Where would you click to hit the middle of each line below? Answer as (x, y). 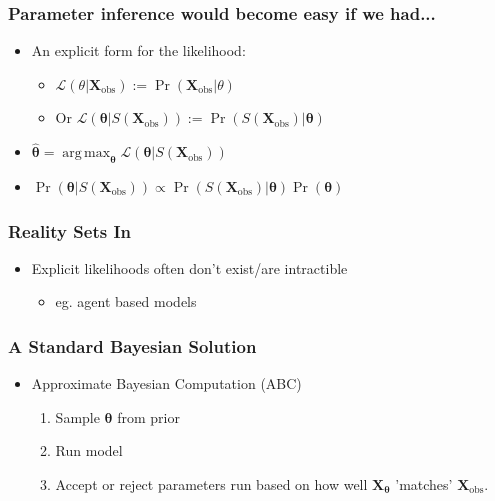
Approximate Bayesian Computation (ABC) (166, 383)
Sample (77, 416)
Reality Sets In (69, 230)
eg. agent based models (126, 301)
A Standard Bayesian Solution (132, 345)
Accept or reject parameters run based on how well (211, 484)
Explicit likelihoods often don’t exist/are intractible (189, 267)
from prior (148, 416)
